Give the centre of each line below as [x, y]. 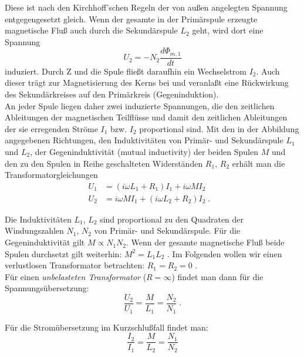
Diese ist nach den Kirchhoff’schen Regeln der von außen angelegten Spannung [146, 7]
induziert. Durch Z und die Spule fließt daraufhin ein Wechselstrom [126, 71]
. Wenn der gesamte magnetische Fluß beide [205, 242]
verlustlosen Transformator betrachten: [75, 265]
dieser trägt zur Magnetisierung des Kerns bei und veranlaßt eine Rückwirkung [147, 82]
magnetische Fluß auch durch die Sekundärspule [91, 30]
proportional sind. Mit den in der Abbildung [219, 128]
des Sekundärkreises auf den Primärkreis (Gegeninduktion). [112, 94]
